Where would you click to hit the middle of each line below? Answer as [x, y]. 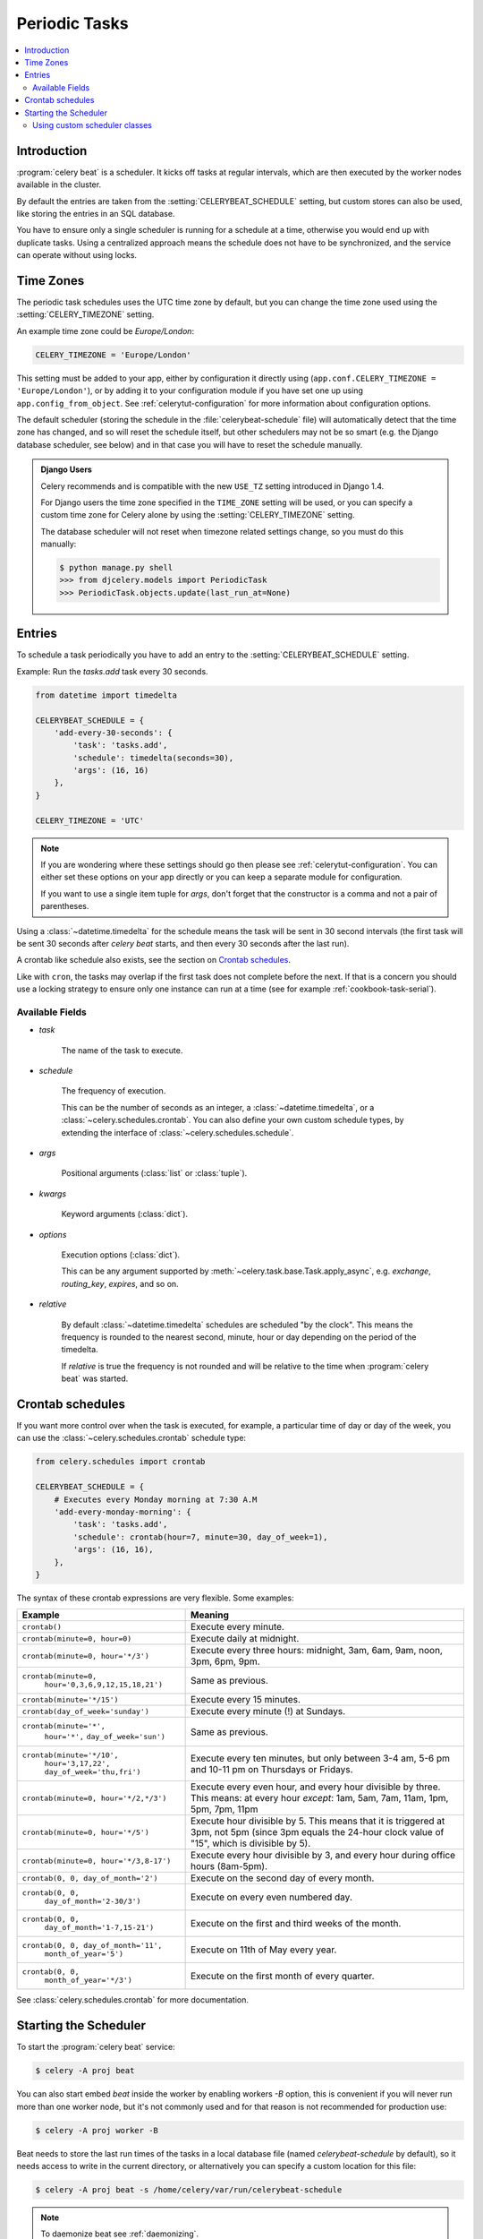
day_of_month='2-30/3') [93, 1902]
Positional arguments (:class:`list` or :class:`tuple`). [154, 1173]
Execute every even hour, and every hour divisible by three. [315, 1787]
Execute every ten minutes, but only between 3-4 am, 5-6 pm [320, 1758]
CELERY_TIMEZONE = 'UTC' [90, 820]
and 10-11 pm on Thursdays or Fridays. [271, 1769]
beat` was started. [95, 1378]
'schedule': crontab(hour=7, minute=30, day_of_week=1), [200, 1537]
